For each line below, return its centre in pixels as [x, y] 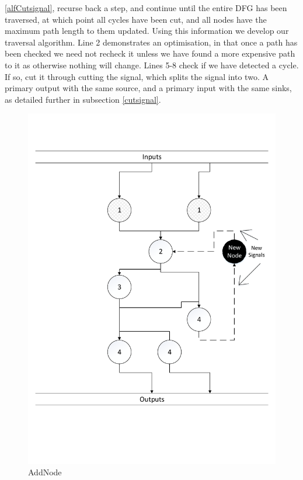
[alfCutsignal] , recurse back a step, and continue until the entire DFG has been [146, 8]
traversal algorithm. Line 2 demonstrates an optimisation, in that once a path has [151, 42]
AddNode [45, 472]
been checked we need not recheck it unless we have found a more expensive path [150, 53]
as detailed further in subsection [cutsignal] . [83, 99]
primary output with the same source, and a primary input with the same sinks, [148, 88]
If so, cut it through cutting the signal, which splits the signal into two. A [137, 76]
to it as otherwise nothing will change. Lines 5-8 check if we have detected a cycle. [152, 65]
